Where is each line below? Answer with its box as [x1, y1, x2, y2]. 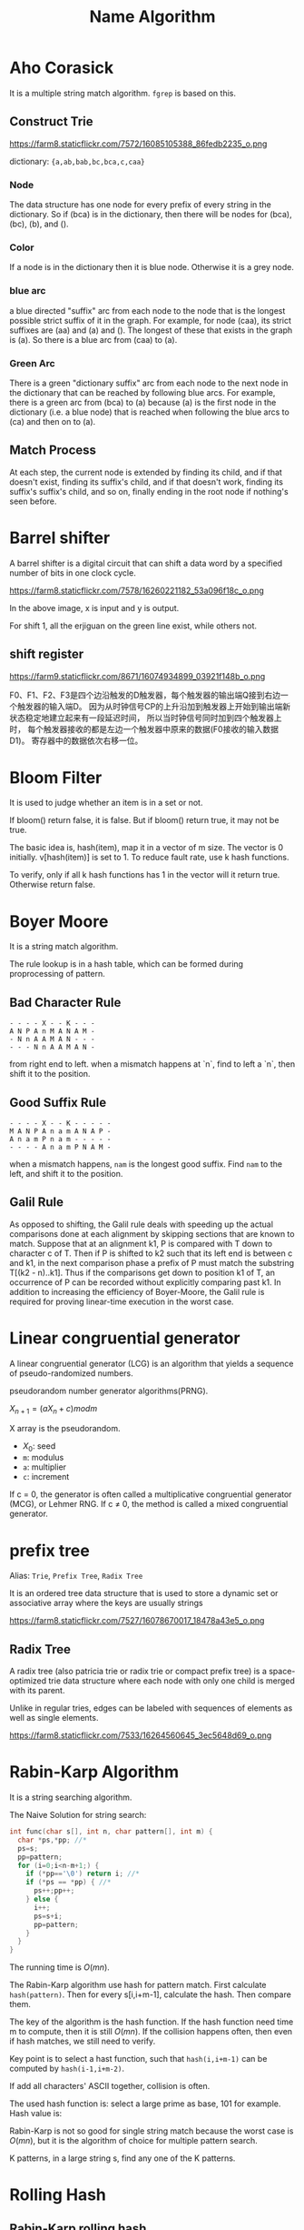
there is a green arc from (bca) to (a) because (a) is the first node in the [9, 397, 277, 407]
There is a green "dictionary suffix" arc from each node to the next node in [9, 377, 289, 388]
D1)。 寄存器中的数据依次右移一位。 [9, 735, 143, 746]
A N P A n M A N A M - [9, 1027, 95, 1036]
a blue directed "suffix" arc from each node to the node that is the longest [9, 305, 286, 316]
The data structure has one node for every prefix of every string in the [9, 199, 272, 210]
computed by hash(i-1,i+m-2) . [9, 2063, 125, 2074]
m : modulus [22, 1452, 64, 1463]
